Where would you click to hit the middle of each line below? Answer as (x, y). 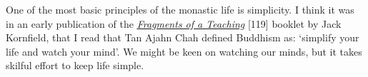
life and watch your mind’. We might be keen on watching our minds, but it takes (184, 51)
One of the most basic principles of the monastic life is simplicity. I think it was (180, 9)
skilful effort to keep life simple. (75, 65)
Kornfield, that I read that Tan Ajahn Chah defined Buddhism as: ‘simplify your (183, 37)
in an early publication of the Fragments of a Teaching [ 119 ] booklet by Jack (174, 23)
